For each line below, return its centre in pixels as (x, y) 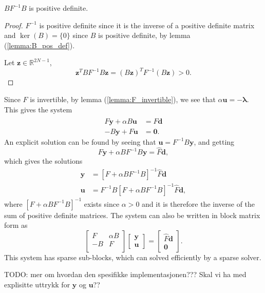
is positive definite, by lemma (144, 35)
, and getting (214, 141)
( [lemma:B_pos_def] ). (40, 45)
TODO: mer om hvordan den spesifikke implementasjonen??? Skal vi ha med (125, 274)
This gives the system (38, 109)
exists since (102, 203)
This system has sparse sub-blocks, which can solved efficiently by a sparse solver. (133, 257)
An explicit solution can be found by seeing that (80, 141)
